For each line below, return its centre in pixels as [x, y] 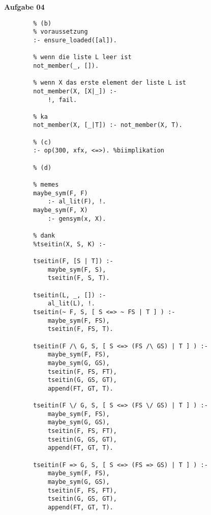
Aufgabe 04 [24, 7]
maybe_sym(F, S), [77, 269]
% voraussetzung [61, 32]
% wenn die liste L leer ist [82, 57]
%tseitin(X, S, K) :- [70, 244]
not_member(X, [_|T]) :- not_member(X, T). [108, 125]
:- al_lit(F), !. [77, 202]
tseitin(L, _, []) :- [70, 295]
